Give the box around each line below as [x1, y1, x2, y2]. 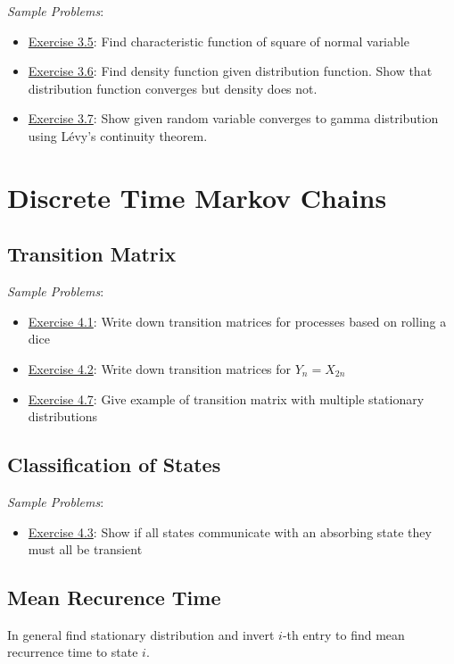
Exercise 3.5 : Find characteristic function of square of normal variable [28, 31, 409, 50]
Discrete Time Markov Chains [7, 178, 387, 215]
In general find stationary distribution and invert [7, 625, 275, 643]
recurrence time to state [7, 643, 138, 661]
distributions [28, 407, 98, 426]
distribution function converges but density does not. [28, 79, 318, 97]
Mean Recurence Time [7, 584, 221, 611]
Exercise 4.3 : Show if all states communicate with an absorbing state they [28, 522, 432, 541]
